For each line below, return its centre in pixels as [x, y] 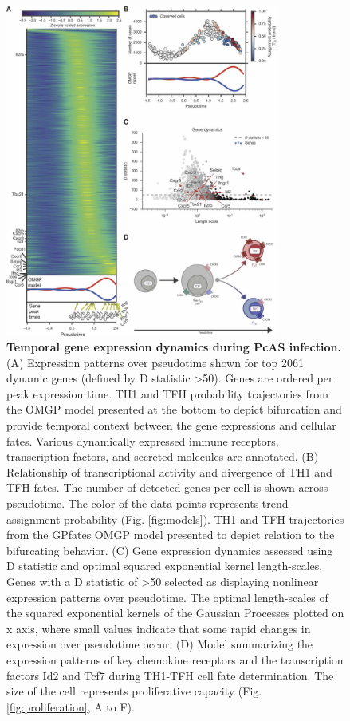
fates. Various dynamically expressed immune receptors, [143, 440]
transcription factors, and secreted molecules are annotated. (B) [163, 456]
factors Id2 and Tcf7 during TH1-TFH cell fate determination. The [170, 675]
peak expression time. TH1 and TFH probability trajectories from [167, 393]
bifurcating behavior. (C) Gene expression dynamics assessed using [170, 550]
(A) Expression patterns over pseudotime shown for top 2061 [155, 362]
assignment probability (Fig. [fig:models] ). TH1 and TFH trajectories [175, 519]
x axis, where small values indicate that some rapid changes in [159, 628]
